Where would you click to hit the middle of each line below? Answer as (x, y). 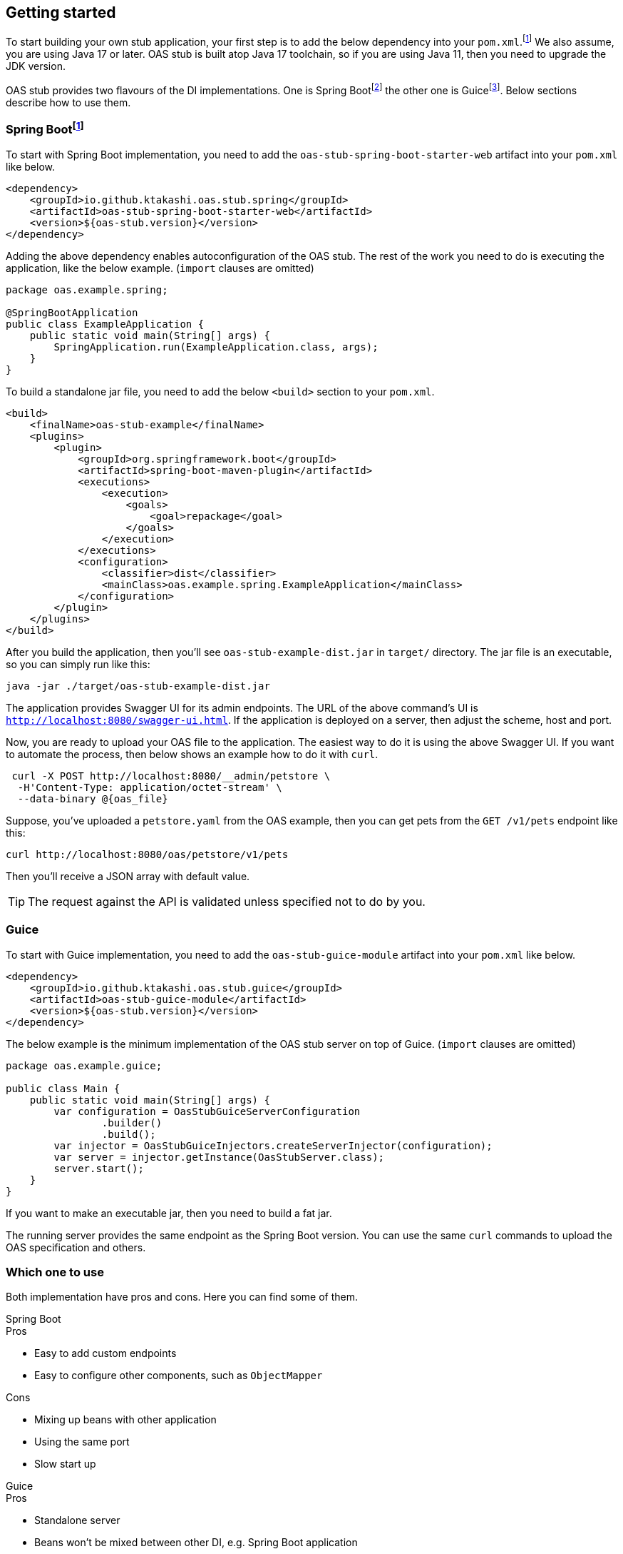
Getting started (61, 12)
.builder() (132, 1122)
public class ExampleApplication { (105, 324)
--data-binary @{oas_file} (93, 798)
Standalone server (77, 1520)
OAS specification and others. (76, 1247)
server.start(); (99, 1168)
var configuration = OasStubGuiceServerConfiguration (207, 1111)
